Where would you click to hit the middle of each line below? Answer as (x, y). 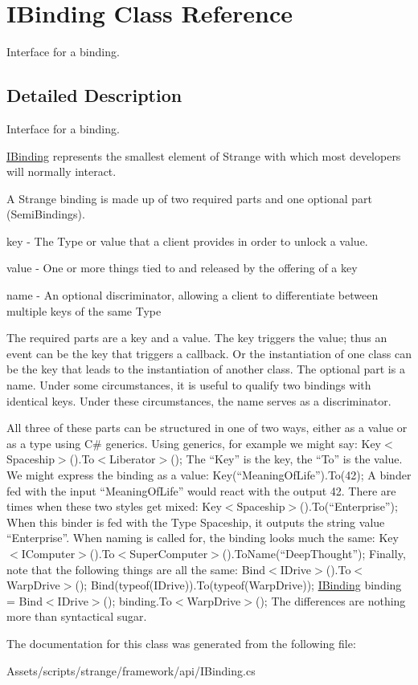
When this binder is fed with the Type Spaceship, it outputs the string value (196, 522)
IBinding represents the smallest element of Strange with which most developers (204, 155)
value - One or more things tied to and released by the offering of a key (182, 268)
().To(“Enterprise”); (349, 506)
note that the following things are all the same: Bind (136, 569)
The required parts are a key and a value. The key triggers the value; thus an (197, 338)
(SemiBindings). (46, 214)
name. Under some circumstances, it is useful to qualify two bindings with (189, 385)
